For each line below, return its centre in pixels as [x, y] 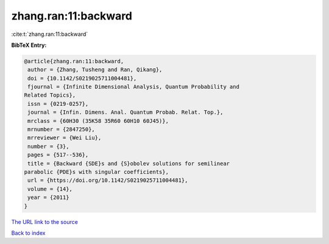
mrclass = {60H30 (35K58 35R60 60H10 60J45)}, [98, 121]
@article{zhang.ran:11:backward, [74, 61]
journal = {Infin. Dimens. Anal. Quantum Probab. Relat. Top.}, [126, 112]
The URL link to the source [45, 221]
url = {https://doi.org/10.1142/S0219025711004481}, [108, 180]
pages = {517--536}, [58, 155]
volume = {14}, [50, 189]
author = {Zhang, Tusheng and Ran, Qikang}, [95, 70]
